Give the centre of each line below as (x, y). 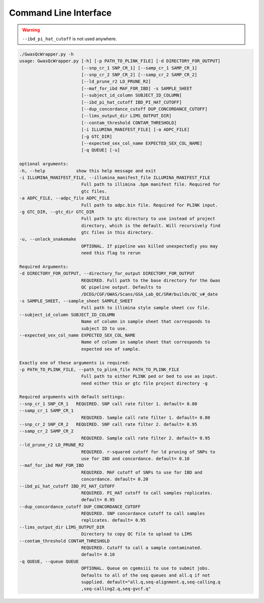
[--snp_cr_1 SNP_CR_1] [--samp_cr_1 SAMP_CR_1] (139, 68)
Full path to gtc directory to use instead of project (148, 219)
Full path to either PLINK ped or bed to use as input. (149, 376)
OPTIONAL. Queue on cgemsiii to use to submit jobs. (145, 568)
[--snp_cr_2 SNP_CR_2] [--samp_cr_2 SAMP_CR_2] (139, 75)
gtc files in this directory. (117, 232)
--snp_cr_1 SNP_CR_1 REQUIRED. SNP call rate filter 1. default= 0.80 (108, 404)
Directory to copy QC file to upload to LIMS (137, 534)
